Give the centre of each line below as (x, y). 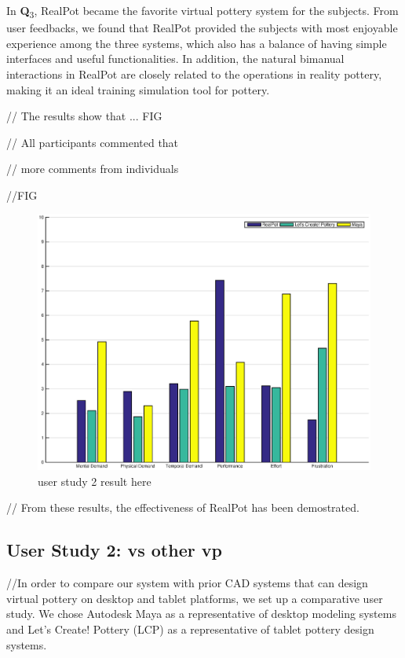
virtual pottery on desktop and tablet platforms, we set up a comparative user (195, 598)
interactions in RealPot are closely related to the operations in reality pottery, (194, 74)
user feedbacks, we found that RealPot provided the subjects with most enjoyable (202, 28)
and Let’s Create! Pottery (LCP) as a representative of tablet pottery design (190, 629)
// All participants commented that (93, 142)
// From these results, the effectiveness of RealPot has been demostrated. (183, 507)
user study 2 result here (95, 481)
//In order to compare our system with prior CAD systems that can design (187, 583)
